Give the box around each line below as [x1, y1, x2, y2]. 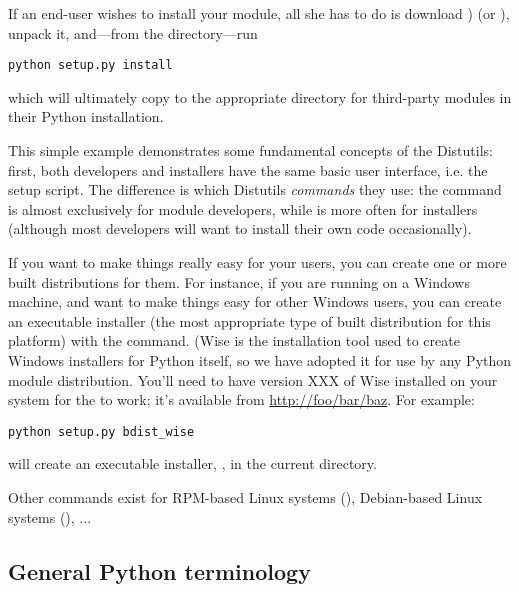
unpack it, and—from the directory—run [8, 22, 258, 43]
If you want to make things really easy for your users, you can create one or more [8, 252, 507, 272]
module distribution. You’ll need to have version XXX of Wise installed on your [8, 369, 498, 390]
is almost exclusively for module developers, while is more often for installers [8, 198, 478, 219]
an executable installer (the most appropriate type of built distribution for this [8, 310, 491, 331]
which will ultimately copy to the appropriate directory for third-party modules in [8, 86, 512, 107]
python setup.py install [8, 58, 173, 73]
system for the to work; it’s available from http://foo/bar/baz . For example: [8, 389, 475, 410]
